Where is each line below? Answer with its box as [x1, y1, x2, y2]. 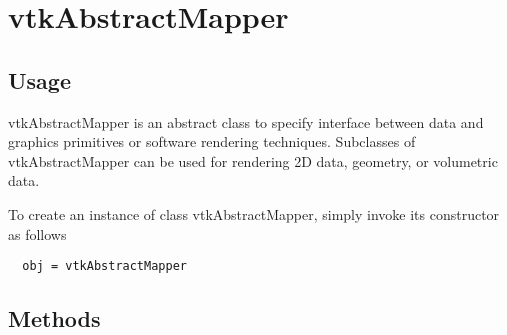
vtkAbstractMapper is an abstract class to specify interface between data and [8, 111, 484, 132]
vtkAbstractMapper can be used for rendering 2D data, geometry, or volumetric [8, 150, 498, 171]
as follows [8, 223, 67, 244]
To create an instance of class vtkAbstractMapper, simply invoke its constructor [8, 203, 500, 224]
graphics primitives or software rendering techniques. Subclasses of [8, 131, 416, 152]
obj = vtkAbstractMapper [22, 259, 187, 274]
